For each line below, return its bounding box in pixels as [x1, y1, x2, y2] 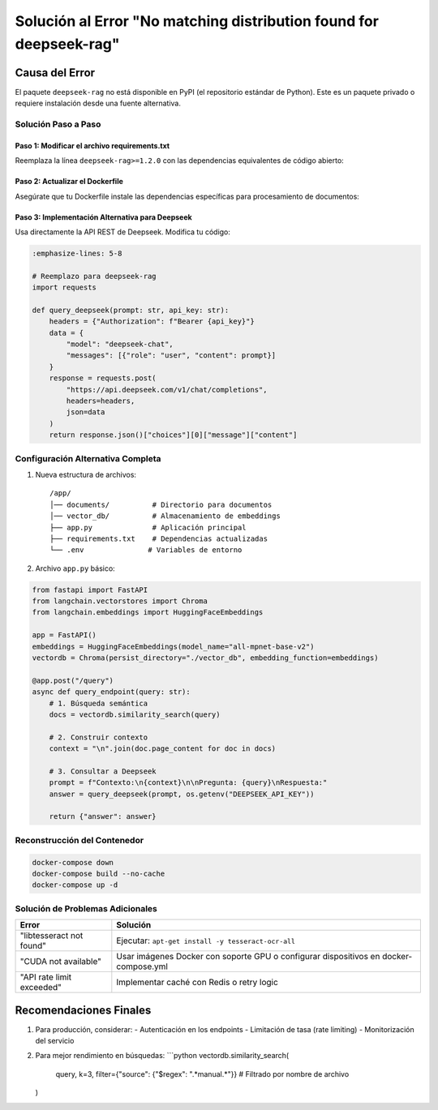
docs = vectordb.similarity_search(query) [49, 709, 221, 719]
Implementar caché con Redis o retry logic [116, 977, 279, 988]
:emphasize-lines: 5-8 [32, 248, 122, 258]
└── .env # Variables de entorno [49, 546, 243, 555]
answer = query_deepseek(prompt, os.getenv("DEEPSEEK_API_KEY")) [49, 789, 315, 799]
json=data [66, 408, 105, 417]
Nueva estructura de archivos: [35, 469, 137, 479]
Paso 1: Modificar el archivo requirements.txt [15, 140, 170, 150]
